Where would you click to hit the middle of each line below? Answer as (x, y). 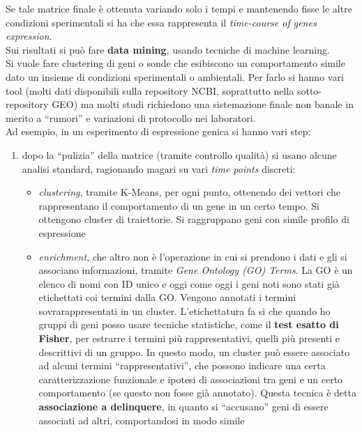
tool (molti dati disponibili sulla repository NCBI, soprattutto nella (150, 90)
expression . (29, 36)
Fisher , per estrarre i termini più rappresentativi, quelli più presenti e (189, 338)
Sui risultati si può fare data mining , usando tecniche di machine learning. (168, 49)
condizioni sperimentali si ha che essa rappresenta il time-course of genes (161, 22)
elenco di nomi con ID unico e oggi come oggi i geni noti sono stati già (189, 283)
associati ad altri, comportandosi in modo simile (142, 420)
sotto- (309, 90)
